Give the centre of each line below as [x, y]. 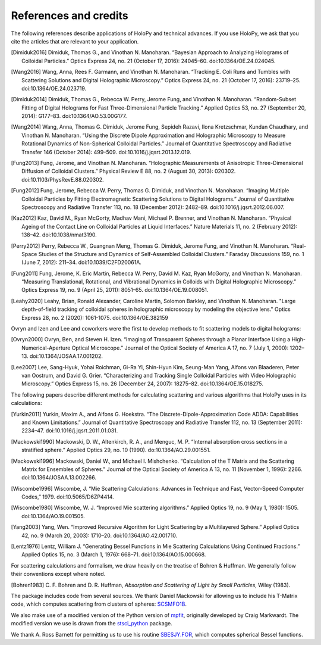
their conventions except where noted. [58, 574]
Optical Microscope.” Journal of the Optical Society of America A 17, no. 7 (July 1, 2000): [180, 348]
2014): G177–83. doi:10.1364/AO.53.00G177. [74, 116]
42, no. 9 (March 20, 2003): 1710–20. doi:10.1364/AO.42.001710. [100, 535]
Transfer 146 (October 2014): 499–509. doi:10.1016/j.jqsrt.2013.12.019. [106, 152]
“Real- [298, 246]
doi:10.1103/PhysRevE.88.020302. [63, 179]
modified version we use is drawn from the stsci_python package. [92, 624]
